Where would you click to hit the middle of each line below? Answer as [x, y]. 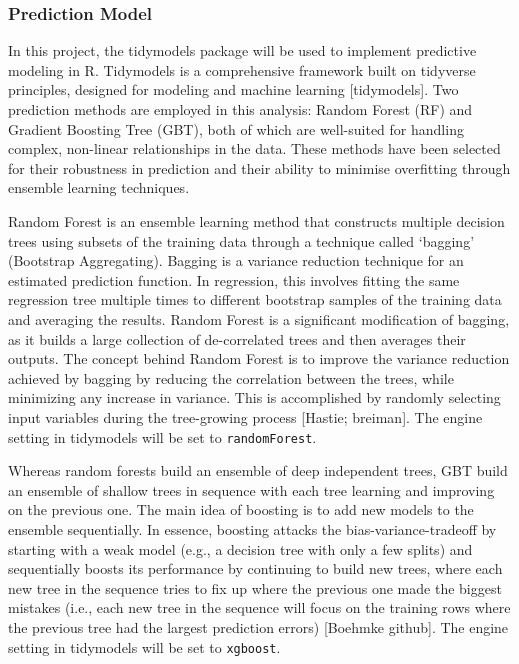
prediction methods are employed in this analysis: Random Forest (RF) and [240, 109]
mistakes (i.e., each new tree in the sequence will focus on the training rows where [259, 607]
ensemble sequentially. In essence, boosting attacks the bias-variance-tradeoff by [252, 528]
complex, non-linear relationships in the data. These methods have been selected [254, 148]
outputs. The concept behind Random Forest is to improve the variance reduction [259, 358]
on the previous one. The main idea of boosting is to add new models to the [241, 509]
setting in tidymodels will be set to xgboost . [144, 646]
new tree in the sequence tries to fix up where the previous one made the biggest [255, 587]
